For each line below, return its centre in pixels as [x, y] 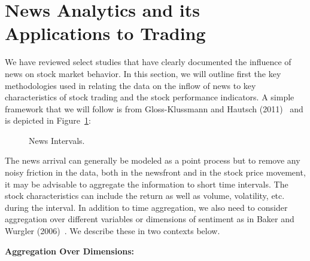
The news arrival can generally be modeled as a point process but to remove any [153, 160]
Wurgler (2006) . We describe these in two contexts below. [113, 231]
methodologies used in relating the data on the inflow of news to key [130, 85]
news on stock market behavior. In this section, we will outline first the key [143, 73]
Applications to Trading [105, 33]
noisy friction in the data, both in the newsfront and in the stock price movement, [155, 172]
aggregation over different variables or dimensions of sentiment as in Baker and [150, 219]
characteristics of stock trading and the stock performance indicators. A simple [150, 97]
